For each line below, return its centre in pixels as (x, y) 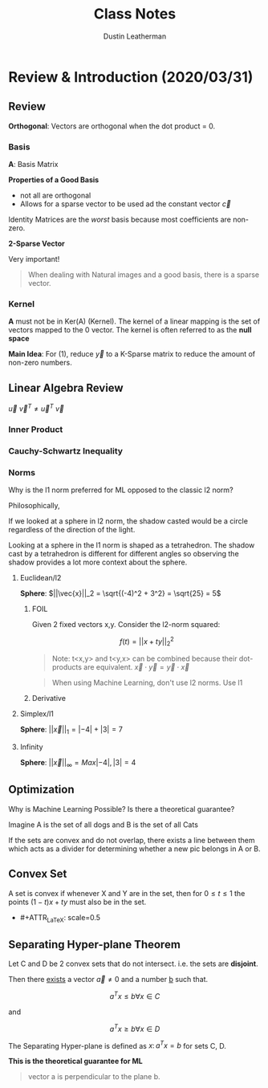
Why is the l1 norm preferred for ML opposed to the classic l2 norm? (121, 490)
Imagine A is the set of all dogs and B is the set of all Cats (104, 825)
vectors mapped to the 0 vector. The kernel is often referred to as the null (130, 330)
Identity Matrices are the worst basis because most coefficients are (120, 220)
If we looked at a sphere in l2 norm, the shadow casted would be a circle (128, 521)
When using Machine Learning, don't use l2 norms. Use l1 (147, 683)
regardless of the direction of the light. (72, 529)
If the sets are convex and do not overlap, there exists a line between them (132, 840)
